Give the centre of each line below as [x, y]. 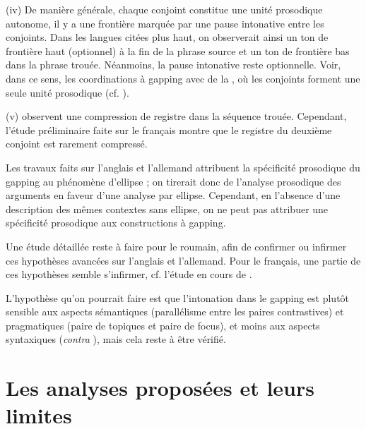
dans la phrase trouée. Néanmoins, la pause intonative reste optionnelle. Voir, [173, 65]
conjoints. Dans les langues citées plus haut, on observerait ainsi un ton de [167, 37]
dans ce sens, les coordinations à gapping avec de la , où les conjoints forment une [183, 78]
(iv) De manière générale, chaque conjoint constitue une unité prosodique [164, 9]
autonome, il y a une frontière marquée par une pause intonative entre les [165, 23]
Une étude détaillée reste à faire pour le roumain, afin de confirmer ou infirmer [176, 246]
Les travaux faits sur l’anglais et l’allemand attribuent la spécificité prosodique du [183, 167]
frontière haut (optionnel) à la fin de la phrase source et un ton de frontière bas [178, 50]
